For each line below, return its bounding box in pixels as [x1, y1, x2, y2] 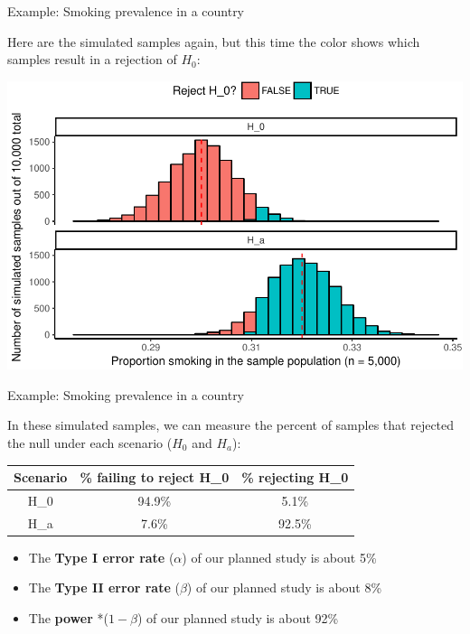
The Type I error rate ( [28, 547, 174, 566]
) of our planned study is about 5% [182, 547, 377, 566]
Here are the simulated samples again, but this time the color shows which [7, 32, 420, 51]
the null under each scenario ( [7, 433, 173, 452]
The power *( [28, 608, 108, 627]
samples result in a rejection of [7, 50, 177, 69]
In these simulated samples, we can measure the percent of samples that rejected [7, 415, 455, 434]
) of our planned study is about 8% [186, 578, 382, 597]
